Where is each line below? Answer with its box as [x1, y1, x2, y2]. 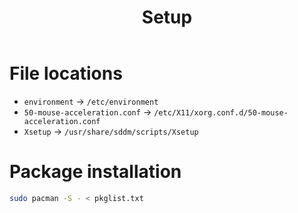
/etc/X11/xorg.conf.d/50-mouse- [153, 107, 289, 118]
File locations [9, 62, 123, 85]
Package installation [9, 161, 182, 183]
